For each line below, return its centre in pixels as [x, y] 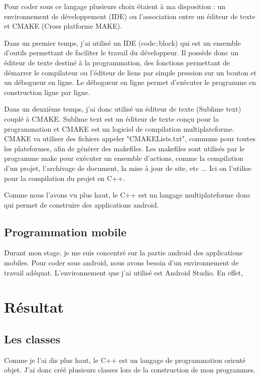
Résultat [34, 307]
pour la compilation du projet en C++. [64, 178]
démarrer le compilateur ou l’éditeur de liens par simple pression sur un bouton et [130, 72]
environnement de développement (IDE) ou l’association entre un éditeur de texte [130, 16]
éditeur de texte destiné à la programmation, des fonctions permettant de [117, 62]
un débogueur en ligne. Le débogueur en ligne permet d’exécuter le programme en [130, 82]
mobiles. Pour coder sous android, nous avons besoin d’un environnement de [121, 263]
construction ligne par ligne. [47, 92]
